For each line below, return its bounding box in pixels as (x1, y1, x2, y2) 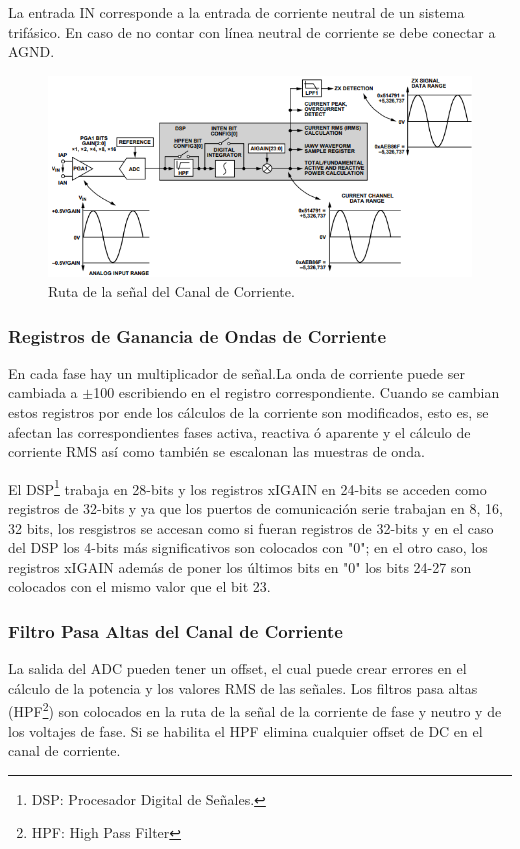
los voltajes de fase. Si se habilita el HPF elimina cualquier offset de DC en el (8, 720, 483, 741)
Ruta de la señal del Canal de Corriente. (48, 281, 295, 301)
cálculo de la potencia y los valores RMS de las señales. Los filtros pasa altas (8, 677, 478, 698)
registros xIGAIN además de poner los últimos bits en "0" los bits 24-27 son (8, 556, 472, 577)
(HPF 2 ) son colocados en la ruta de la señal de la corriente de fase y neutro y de (8, 698, 502, 722)
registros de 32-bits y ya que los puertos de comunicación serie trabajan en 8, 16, (8, 498, 503, 519)
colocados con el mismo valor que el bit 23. (8, 576, 271, 597)
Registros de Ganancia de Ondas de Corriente (8, 323, 387, 348)
